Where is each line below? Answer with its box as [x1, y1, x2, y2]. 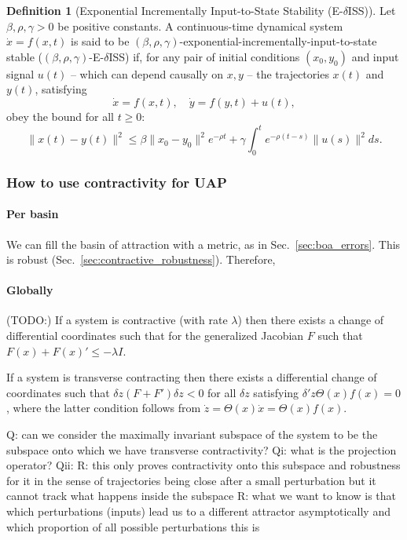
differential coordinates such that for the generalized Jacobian [6, 327, 304, 344]
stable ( [6, 48, 42, 64]
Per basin [6, 206, 59, 222]
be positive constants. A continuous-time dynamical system [57, 17, 343, 34]
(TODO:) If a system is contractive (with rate [6, 312, 228, 328]
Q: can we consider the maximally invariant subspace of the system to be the [6, 426, 378, 443]
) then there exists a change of [237, 312, 384, 328]
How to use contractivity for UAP [6, 172, 227, 192]
